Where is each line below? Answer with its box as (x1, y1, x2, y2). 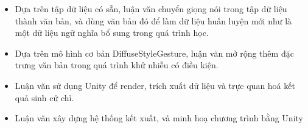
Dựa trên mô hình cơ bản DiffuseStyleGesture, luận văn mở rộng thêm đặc (15, 46, 294, 59)
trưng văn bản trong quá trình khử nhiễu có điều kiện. (15, 59, 219, 71)
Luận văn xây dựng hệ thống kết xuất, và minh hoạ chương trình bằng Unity (15, 112, 303, 124)
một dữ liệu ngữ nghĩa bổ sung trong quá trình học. (15, 26, 209, 39)
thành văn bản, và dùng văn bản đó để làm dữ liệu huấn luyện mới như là (15, 14, 292, 27)
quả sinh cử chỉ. (15, 91, 74, 104)
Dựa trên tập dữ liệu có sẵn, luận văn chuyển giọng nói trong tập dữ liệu (15, 2, 287, 15)
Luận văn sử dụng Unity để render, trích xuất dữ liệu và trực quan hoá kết (15, 79, 295, 91)
